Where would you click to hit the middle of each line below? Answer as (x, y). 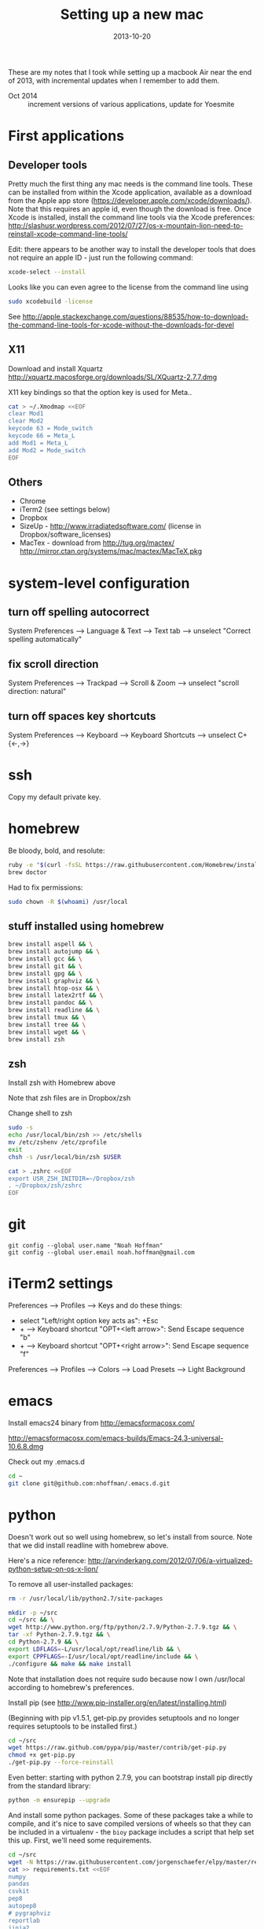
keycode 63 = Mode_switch (50, 429)
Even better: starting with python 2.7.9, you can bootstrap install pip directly (130, 1778)
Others (26, 482)
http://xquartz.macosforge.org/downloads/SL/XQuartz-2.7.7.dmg (113, 377)
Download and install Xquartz (56, 368)
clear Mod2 (26, 421)
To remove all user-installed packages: (71, 1584)
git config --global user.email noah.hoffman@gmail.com (101, 1252)
